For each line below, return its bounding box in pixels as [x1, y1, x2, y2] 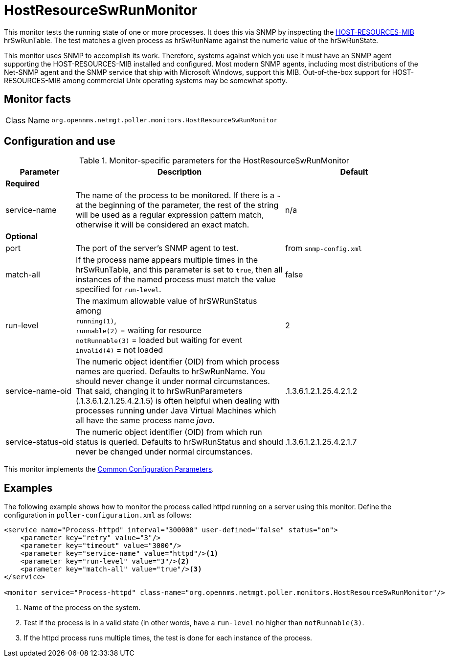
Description [157, 167, 202, 177]
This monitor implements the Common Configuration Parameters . [4, 465, 214, 474]
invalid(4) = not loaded [75, 345, 163, 355]
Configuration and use [4, 135, 115, 148]
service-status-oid [5, 437, 74, 447]
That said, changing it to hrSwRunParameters [75, 386, 243, 396]
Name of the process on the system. [23, 603, 141, 612]
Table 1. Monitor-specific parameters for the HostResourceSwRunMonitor [79, 156, 349, 166]
